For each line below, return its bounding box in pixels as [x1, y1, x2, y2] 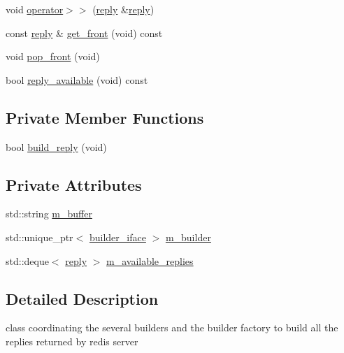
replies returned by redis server [6, 333, 138, 348]
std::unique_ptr [6, 229, 73, 244]
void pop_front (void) [6, 49, 100, 64]
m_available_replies [106, 253, 194, 268]
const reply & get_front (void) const [6, 25, 163, 40]
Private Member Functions [6, 106, 204, 128]
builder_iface [89, 229, 146, 244]
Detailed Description [6, 287, 159, 309]
